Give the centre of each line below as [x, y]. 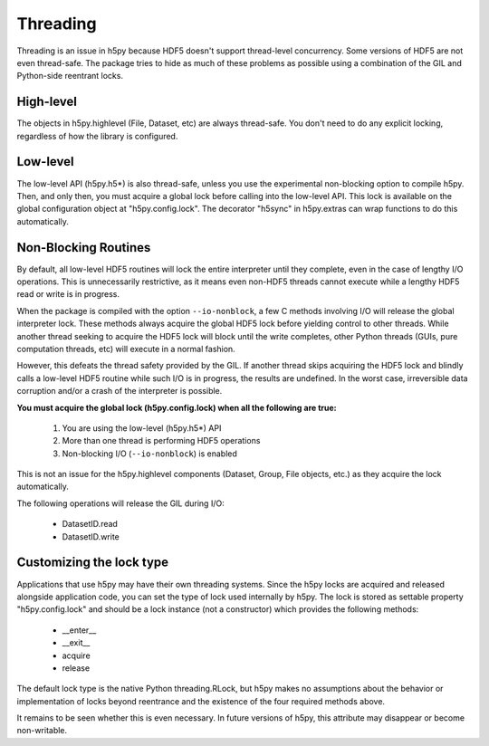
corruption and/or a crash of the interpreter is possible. [120, 391]
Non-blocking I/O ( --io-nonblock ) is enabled [149, 454]
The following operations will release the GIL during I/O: [121, 503]
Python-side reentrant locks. [70, 76]
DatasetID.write [91, 536]
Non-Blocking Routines [84, 248]
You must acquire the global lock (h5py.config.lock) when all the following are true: [177, 407]
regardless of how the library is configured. [97, 136]
